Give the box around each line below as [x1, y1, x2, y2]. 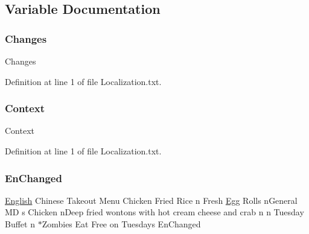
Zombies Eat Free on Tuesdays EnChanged [42, 218, 201, 230]
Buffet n [5, 218, 35, 230]
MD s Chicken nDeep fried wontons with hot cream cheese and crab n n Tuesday [5, 206, 304, 218]
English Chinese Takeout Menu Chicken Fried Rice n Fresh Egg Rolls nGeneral [5, 194, 298, 206]
